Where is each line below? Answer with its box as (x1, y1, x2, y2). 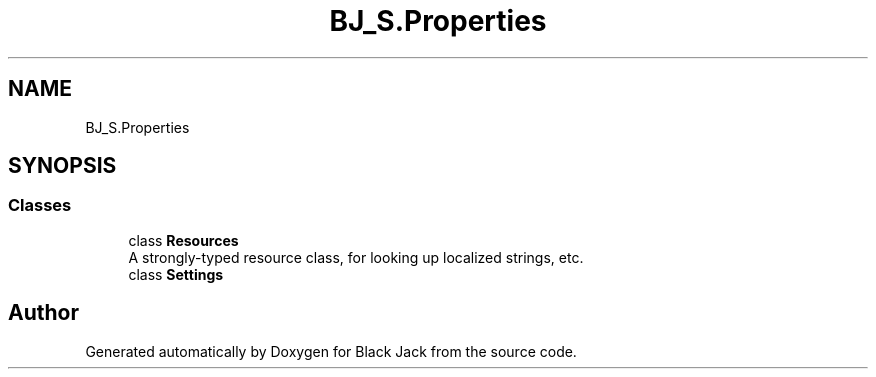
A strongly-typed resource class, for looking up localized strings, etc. (128, 248, 584, 266)
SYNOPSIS (8, 153, 117, 179)
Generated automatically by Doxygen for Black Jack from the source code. (85, 342, 577, 360)
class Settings (128, 265, 224, 283)
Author (8, 300, 79, 326)
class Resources (128, 231, 239, 249)
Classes (8, 195, 72, 216)
